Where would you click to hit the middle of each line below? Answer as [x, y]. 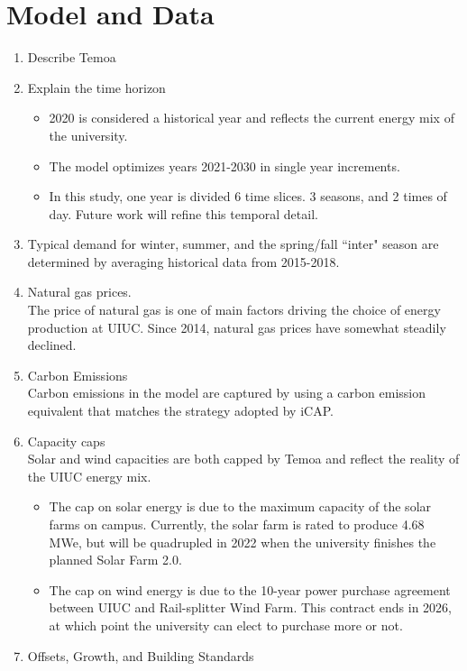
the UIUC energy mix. [89, 476]
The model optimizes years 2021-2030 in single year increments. [224, 165]
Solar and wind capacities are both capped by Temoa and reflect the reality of [243, 459]
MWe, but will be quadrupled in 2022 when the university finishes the [243, 542]
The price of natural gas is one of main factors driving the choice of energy [234, 310]
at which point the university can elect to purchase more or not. [226, 625]
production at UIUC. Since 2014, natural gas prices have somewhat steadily [237, 327]
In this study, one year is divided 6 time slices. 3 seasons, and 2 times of [248, 196]
